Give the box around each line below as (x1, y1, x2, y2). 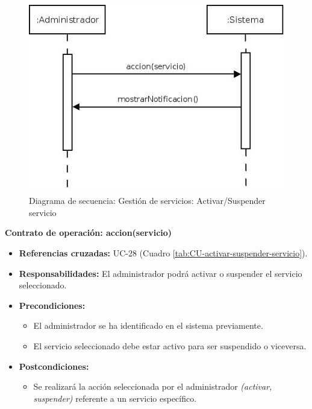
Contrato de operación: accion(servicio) (5, 226, 172, 239)
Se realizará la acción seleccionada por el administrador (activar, (33, 380, 272, 393)
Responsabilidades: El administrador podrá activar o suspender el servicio (19, 267, 302, 279)
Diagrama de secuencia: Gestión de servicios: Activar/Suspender (29, 194, 266, 207)
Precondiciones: (19, 299, 86, 311)
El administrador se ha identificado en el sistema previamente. (33, 319, 263, 332)
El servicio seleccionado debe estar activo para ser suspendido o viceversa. (33, 339, 307, 352)
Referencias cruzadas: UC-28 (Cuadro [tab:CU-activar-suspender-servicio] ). (19, 246, 308, 259)
